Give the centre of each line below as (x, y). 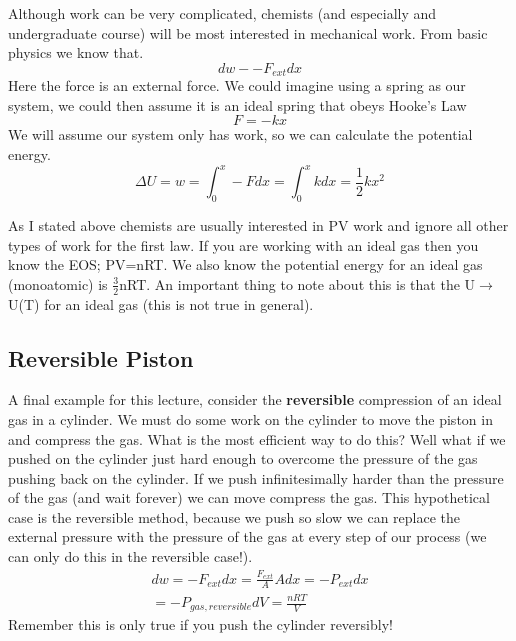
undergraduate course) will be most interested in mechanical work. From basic (248, 32)
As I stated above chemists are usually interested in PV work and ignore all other (258, 224)
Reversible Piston (101, 357)
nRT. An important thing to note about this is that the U (297, 283)
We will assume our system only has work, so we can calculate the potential (240, 134)
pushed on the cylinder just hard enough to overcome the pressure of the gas (243, 458)
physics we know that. (76, 52)
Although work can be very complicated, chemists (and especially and (222, 13)
